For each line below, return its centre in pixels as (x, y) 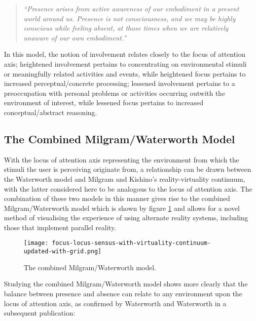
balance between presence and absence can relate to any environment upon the (123, 293)
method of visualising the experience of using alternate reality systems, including (126, 218)
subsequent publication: (40, 313)
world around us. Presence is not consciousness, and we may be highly (129, 18)
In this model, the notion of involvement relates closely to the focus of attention (125, 54)
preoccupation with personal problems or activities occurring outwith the (115, 93)
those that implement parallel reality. (60, 227)
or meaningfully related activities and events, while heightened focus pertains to (125, 73)
